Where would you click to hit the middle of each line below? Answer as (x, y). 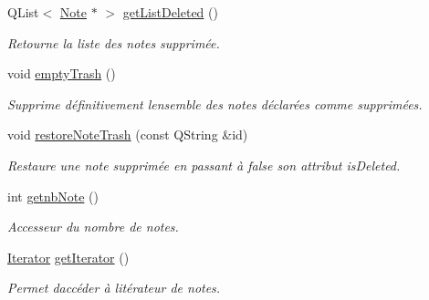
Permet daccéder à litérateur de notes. (114, 288)
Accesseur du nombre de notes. (93, 227)
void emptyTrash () (62, 73)
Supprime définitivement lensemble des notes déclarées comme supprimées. (215, 103)
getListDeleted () (170, 12)
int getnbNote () (53, 196)
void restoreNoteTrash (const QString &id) (128, 134)
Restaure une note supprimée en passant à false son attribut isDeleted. (204, 165)
